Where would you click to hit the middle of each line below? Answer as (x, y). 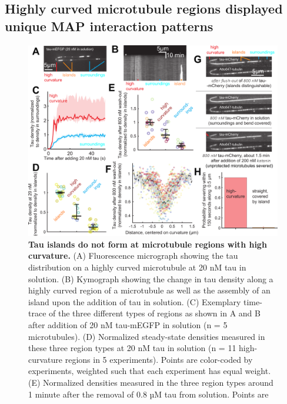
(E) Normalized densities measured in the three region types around (151, 382)
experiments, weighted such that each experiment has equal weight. (150, 371)
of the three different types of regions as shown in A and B (155, 313)
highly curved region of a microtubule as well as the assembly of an (149, 290)
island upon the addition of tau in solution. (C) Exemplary (135, 301)
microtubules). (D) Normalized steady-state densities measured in (147, 336)
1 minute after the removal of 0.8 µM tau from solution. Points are (148, 394)
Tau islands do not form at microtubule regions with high (148, 244)
